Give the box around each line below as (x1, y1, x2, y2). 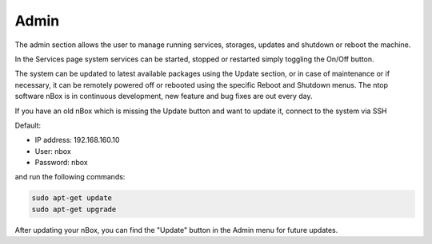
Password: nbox (34, 158, 88, 167)
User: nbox (34, 146, 71, 155)
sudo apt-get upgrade (31, 204, 117, 214)
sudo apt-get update (31, 194, 112, 203)
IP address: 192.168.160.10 (34, 136, 120, 145)
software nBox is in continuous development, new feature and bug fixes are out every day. (14, 92, 313, 101)
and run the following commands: (14, 172, 126, 182)
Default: (14, 120, 42, 130)
